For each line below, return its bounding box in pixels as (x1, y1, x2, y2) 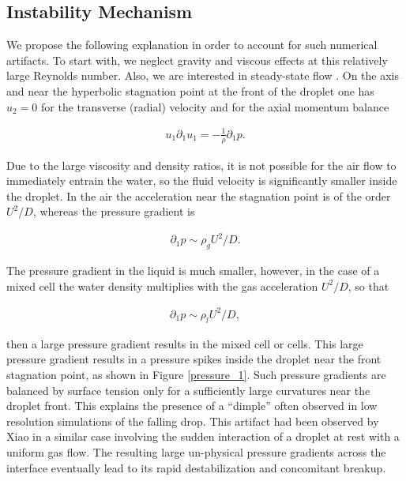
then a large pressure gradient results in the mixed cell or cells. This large (6, 335, 363, 351)
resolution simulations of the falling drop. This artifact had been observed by (6, 412, 379, 429)
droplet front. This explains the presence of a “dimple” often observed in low (6, 397, 378, 414)
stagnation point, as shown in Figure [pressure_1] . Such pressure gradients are (6, 366, 386, 382)
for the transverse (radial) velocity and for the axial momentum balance (41, 98, 389, 115)
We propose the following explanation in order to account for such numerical (6, 36, 378, 53)
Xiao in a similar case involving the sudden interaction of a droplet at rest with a (6, 428, 400, 445)
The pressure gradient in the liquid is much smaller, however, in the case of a (6, 262, 380, 279)
